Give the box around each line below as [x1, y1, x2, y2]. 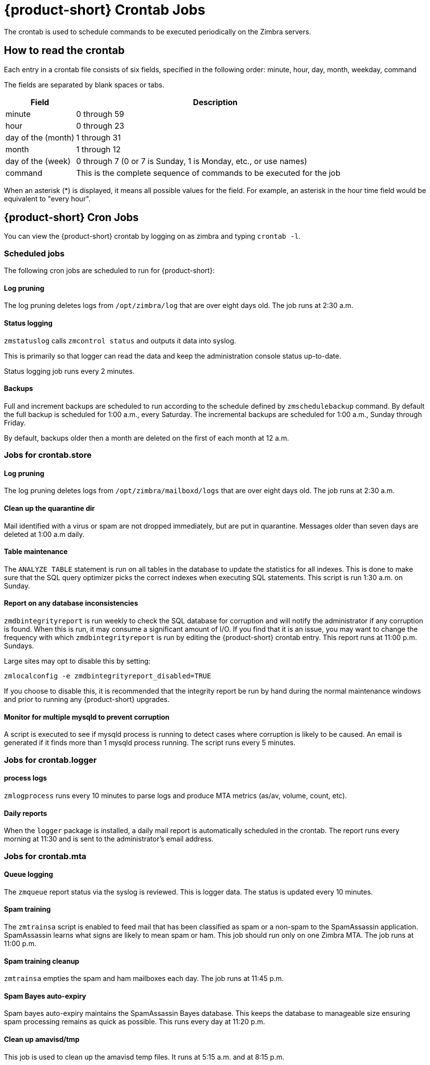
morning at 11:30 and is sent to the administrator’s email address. [4, 835, 214, 843]
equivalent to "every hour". [4, 194, 91, 203]
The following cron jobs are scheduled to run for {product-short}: [4, 266, 215, 275]
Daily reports [4, 809, 47, 817]
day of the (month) [5, 132, 75, 142]
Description [193, 97, 238, 107]
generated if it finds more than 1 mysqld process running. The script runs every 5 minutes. [4, 738, 296, 747]
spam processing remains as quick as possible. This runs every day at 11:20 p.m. [4, 1017, 265, 1026]
